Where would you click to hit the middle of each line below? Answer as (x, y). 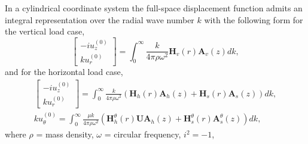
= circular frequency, (143, 134)
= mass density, (65, 134)
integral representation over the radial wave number (100, 19)
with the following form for (254, 19)
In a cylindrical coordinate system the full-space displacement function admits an (154, 8)
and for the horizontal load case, (64, 72)
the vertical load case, (45, 31)
